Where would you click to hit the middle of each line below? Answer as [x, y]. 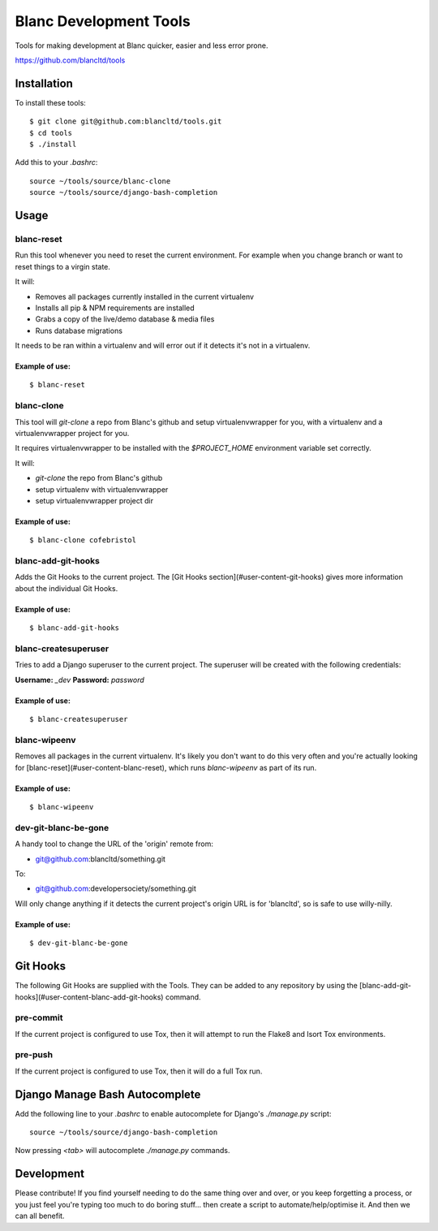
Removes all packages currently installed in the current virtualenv [145, 296]
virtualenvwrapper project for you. [72, 433]
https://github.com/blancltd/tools [70, 60]
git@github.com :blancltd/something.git [101, 859]
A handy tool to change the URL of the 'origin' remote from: [114, 844]
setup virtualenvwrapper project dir [94, 500]
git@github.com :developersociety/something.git [116, 888]
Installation [44, 83]
